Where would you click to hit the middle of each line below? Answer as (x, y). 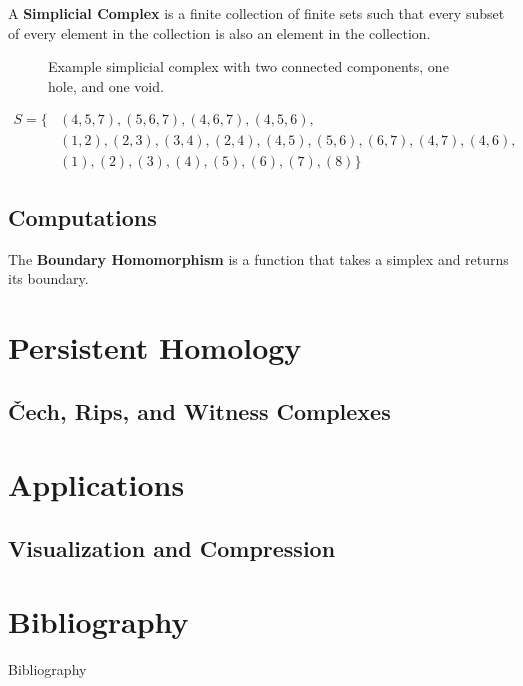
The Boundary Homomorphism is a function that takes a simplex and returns (258, 258)
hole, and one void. (106, 85)
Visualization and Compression (172, 547)
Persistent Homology (155, 347)
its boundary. (48, 278)
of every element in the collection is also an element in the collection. (219, 32)
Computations (82, 216)
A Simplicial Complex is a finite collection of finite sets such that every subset (256, 13)
